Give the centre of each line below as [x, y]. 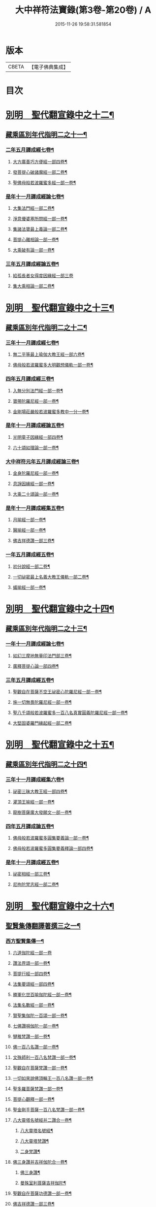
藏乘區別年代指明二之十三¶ [47, 629]
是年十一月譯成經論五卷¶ [35, 425]
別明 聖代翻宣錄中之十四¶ [60, 609]
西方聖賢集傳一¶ [25, 941]
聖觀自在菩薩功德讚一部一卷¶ [42, 1193]
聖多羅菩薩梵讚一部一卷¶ [38, 1089]
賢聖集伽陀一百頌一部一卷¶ [40, 1015]
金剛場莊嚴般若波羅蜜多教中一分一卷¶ [51, 411]
